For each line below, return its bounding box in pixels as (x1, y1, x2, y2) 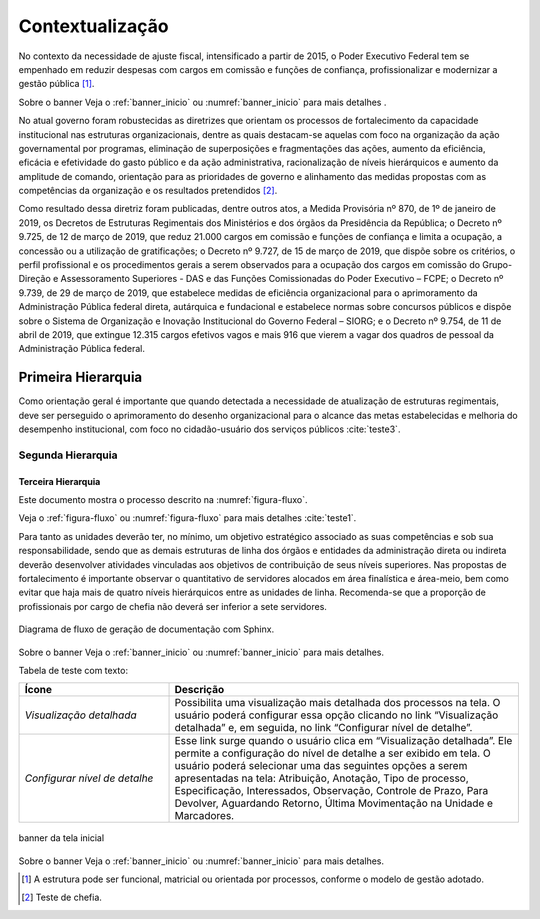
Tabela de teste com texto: (18, 664, 129, 676)
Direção (18, 273, 52, 285)
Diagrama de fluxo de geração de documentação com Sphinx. (18, 623, 275, 635)
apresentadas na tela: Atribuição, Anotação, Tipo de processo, (174, 771, 469, 785)
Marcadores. (174, 809, 235, 823)
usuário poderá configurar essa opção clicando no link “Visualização (174, 708, 499, 722)
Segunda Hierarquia (18, 448, 118, 462)
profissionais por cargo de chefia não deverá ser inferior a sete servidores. (18, 600, 327, 612)
